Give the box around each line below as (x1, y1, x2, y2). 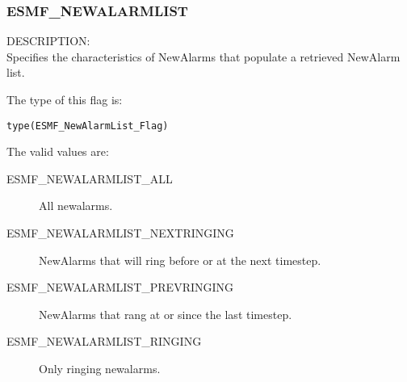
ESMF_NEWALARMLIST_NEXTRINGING (6, 225, 234, 241)
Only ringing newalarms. (39, 360, 161, 376)
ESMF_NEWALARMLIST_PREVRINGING (6, 279, 234, 296)
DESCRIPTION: (6, 32, 90, 49)
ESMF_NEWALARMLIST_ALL (6, 170, 173, 187)
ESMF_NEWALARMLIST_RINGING (6, 333, 202, 350)
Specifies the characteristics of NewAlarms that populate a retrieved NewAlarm (6, 48, 401, 65)
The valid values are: (6, 143, 109, 160)
